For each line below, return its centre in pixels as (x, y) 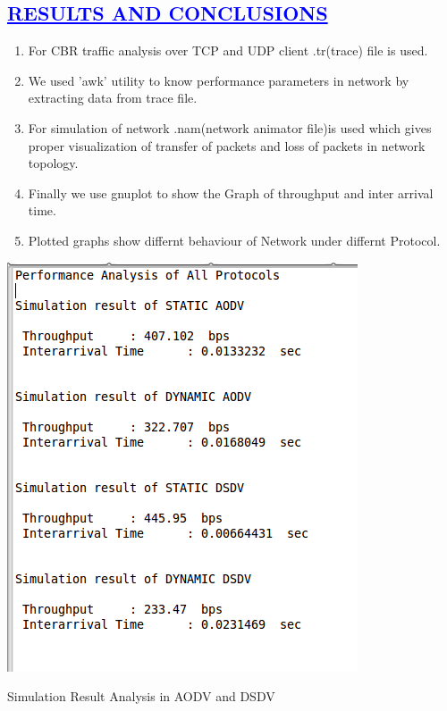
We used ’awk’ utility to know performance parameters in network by (219, 80)
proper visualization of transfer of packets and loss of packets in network (227, 145)
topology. (53, 163)
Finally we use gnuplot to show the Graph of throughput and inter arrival (231, 192)
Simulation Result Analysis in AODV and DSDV (141, 696)
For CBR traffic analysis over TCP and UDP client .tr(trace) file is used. (228, 50)
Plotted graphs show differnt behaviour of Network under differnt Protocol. (234, 240)
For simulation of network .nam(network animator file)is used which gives (230, 127)
